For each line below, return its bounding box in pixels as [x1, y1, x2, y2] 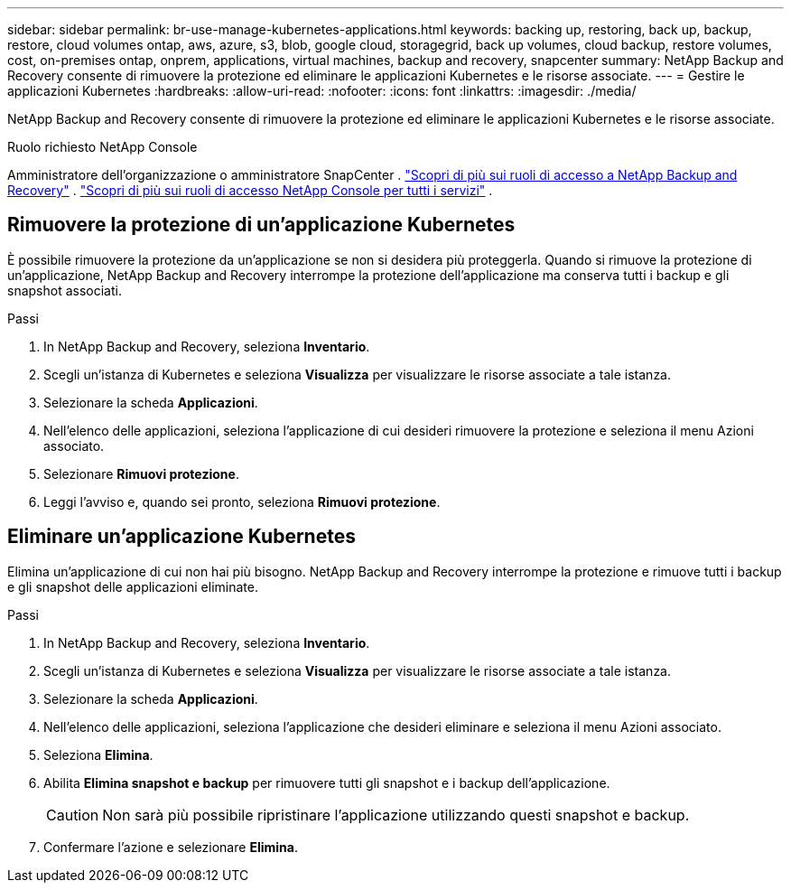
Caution [46, 805, 99, 824]
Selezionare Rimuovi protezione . [43, 465, 239, 482]
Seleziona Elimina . [43, 746, 154, 763]
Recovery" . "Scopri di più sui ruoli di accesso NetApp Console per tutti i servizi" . [7, 183, 493, 198]
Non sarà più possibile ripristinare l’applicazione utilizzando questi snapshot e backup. [102, 805, 690, 824]
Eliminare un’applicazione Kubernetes [7, 525, 356, 548]
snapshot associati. [7, 282, 122, 298]
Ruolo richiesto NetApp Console [7, 139, 198, 155]
